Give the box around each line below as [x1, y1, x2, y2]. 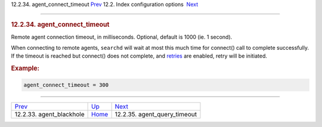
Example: [11, 64, 40, 72]
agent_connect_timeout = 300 [23, 81, 109, 88]
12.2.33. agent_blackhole [14, 110, 85, 118]
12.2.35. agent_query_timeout [114, 110, 197, 118]
